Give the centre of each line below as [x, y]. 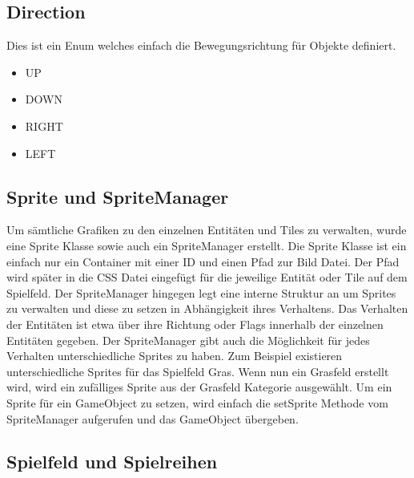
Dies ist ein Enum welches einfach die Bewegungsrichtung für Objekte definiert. [201, 45]
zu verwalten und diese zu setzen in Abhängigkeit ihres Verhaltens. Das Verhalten [207, 308]
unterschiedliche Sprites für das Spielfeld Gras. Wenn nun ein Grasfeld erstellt [198, 371]
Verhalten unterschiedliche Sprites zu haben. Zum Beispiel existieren [175, 356]
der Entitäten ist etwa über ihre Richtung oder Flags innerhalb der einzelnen [195, 324]
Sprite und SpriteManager [118, 196]
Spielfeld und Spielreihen [112, 462]
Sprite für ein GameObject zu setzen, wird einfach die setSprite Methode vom [197, 402]
